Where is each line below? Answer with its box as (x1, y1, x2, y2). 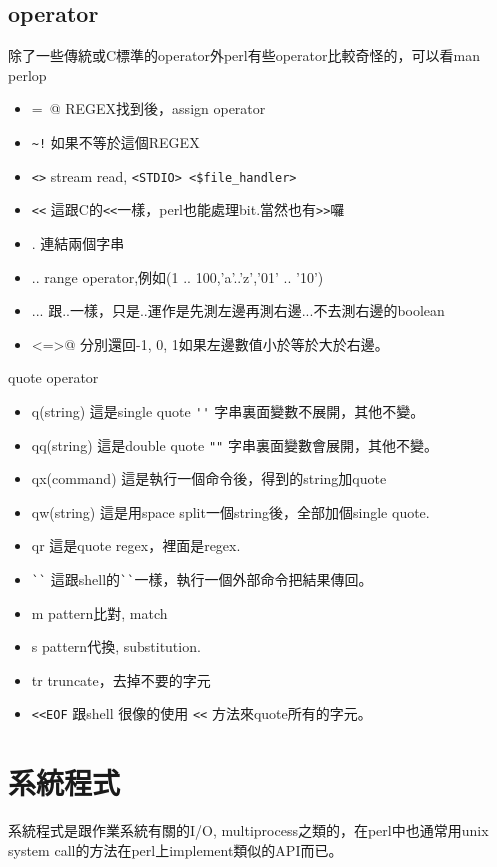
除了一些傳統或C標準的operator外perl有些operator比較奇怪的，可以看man (8, 45, 480, 66)
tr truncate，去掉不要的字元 (31, 669, 211, 690)
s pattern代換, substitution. (31, 636, 201, 657)
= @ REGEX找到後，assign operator (31, 98, 266, 119)
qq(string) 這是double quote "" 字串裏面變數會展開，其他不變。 (31, 434, 438, 455)
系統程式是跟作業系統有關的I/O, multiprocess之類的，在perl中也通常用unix (8, 820, 489, 841)
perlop (8, 64, 47, 85)
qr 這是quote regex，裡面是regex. (31, 535, 241, 556)
